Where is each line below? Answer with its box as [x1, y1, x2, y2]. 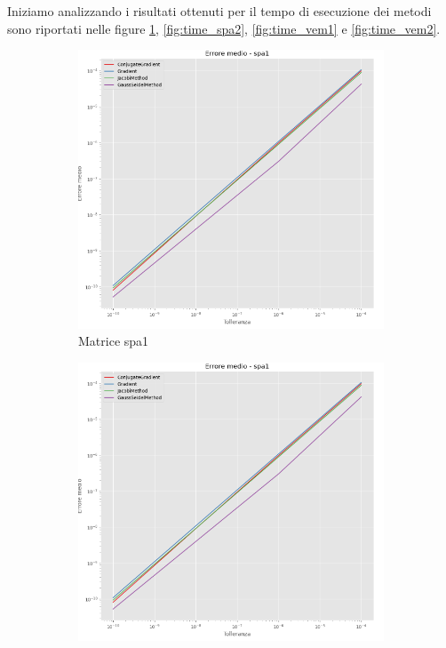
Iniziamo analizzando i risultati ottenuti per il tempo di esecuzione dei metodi [7, 2, 432, 20]
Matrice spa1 [78, 332, 149, 350]
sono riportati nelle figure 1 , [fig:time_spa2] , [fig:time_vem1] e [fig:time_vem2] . [7, 19, 441, 37]
